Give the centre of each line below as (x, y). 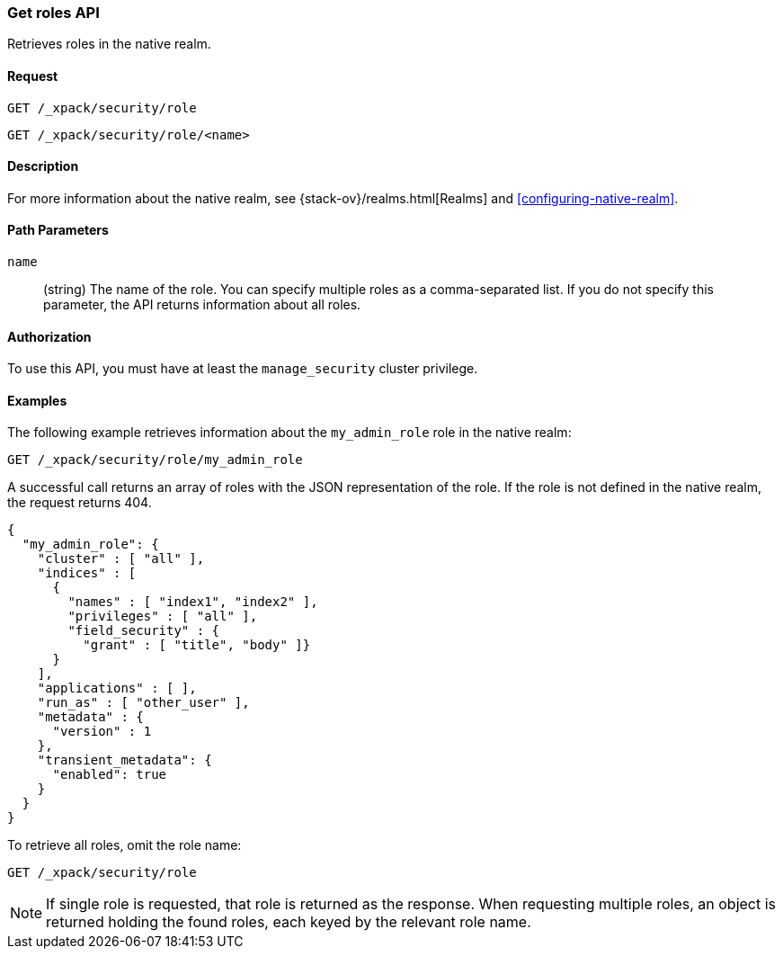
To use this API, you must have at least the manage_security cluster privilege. (243, 369)
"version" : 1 (102, 732)
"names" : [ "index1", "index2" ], (193, 602)
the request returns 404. (80, 503)
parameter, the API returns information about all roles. (202, 305)
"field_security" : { (144, 631)
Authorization (49, 336)
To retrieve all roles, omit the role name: (125, 845)
